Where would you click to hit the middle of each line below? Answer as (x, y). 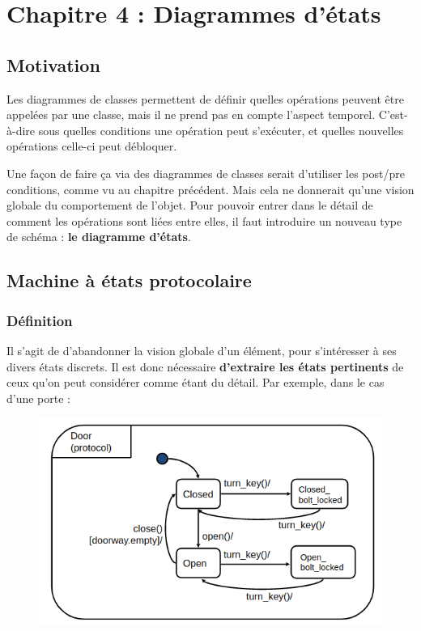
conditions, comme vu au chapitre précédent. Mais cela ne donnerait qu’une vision (210, 189)
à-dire (21, 130)
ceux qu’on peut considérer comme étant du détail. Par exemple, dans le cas (196, 382)
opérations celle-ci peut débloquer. (92, 146)
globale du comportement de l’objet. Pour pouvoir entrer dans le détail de (190, 205)
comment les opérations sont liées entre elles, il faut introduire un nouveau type (204, 220)
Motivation (53, 64)
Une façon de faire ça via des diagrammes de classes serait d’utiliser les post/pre (206, 173)
